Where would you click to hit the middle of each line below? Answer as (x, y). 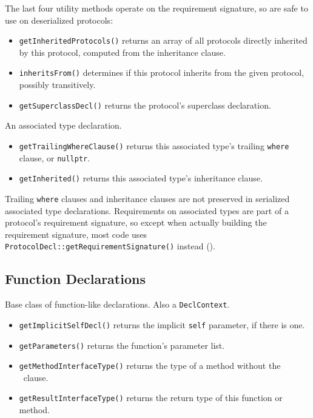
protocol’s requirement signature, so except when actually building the (136, 222)
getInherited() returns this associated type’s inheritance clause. (141, 178)
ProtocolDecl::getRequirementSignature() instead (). (110, 246)
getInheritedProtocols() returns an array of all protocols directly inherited (163, 40)
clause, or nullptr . (55, 157)
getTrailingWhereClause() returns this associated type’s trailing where (154, 145)
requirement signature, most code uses (76, 234)
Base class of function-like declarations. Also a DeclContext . (117, 304)
